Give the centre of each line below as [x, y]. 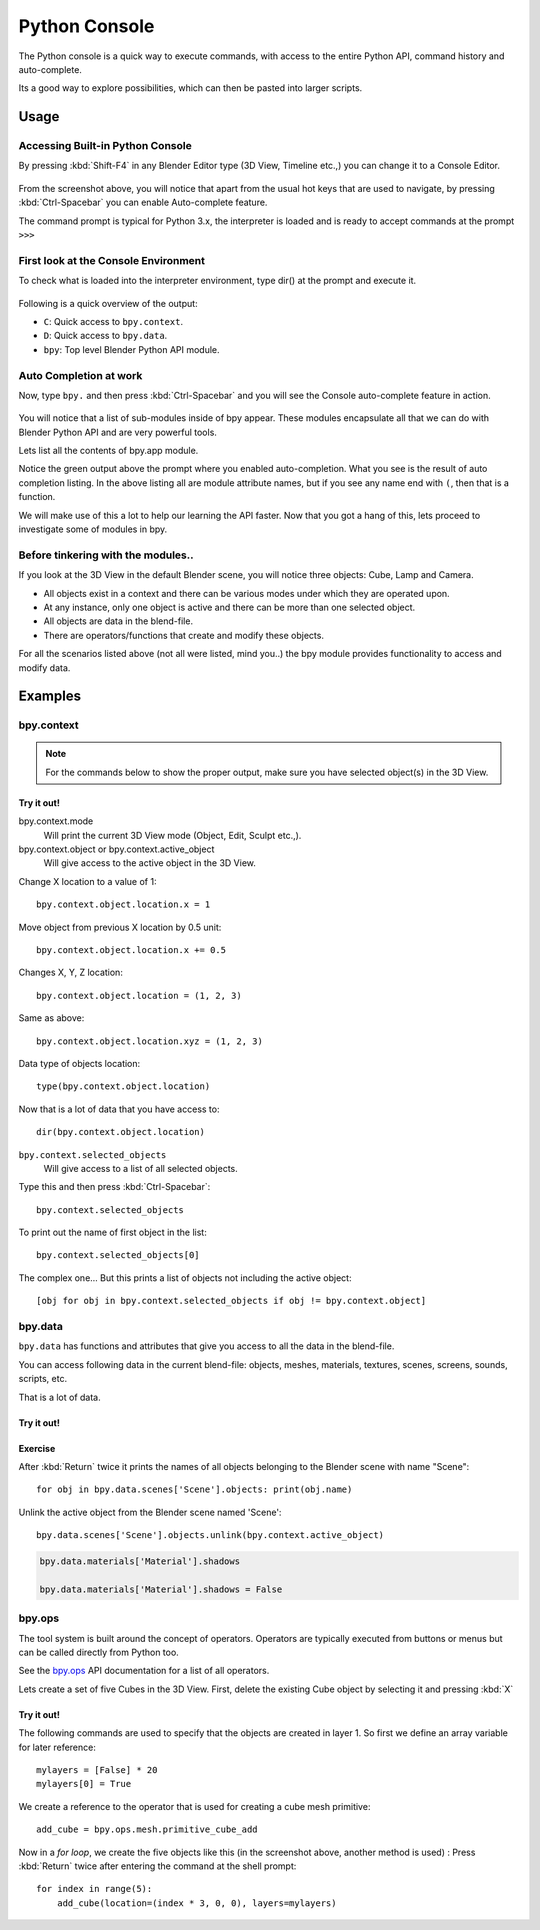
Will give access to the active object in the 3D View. [150, 863]
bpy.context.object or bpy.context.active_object [116, 849]
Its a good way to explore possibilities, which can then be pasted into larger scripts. [190, 88]
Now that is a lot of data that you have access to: [119, 1109]
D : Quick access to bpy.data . [105, 336]
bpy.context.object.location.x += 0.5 [131, 949]
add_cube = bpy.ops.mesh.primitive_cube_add [147, 1829]
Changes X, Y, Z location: [71, 972]
